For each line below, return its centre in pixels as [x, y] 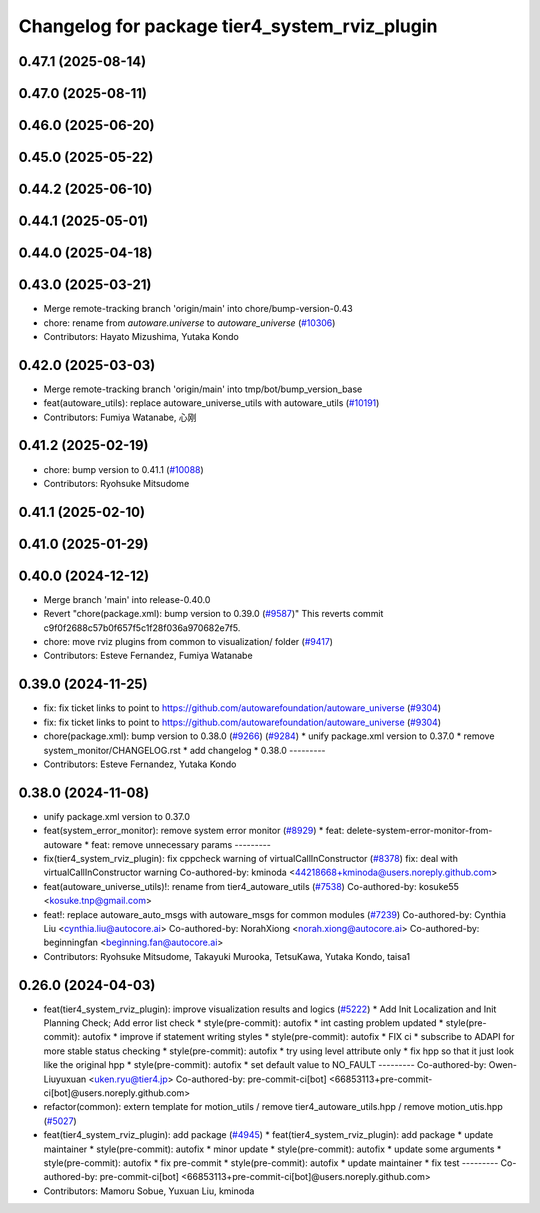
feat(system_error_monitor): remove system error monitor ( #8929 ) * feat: [194, 831]
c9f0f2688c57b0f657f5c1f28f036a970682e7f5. [142, 627]
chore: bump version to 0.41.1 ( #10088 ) [123, 469]
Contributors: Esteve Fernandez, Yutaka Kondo [140, 764]
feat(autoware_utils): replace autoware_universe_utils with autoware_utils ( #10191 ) [211, 403]
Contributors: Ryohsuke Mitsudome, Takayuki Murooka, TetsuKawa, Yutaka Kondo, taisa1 [226, 956]
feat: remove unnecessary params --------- [181, 844]
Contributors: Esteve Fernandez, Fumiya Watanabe [148, 656]
